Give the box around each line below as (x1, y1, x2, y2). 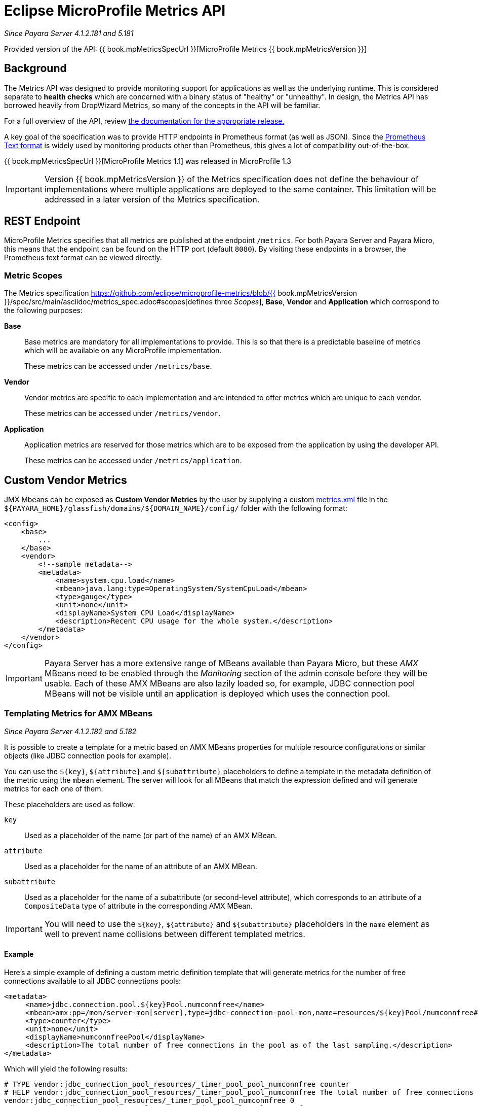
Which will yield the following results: (4, 1064, 128, 1073)
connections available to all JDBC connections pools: (4, 977, 181, 985)
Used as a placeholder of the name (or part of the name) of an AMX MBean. (24, 831, 277, 840)
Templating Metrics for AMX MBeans (4, 708, 153, 719)
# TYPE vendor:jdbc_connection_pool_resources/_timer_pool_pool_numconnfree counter (4, 1080, 350, 1088)
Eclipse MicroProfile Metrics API (4, 2, 226, 19)
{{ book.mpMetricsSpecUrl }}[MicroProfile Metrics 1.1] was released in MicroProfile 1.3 (4, 156, 291, 165)
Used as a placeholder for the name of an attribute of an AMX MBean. (24, 861, 257, 871)
